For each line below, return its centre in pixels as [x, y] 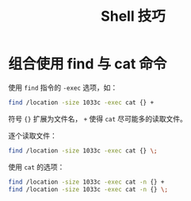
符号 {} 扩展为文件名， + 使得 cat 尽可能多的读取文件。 [98, 118]
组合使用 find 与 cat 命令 [88, 64]
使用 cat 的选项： [36, 167]
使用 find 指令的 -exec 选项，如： [63, 87]
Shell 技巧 [133, 16]
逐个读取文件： [32, 135]
